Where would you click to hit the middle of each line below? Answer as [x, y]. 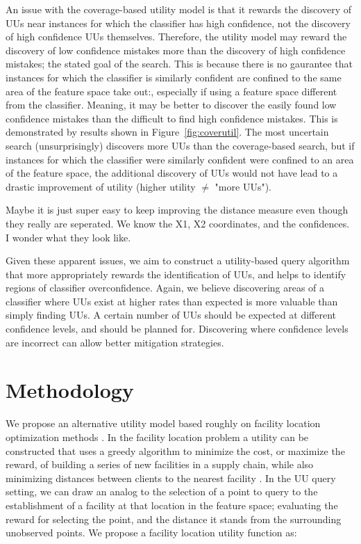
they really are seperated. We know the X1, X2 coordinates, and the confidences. [178, 223]
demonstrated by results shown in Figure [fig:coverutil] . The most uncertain [167, 132]
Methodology [70, 390]
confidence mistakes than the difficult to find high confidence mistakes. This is [172, 118]
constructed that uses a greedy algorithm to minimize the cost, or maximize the [175, 450]
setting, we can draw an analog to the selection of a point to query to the [162, 491]
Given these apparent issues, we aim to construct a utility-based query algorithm [178, 261]
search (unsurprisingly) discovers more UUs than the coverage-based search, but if [180, 145]
